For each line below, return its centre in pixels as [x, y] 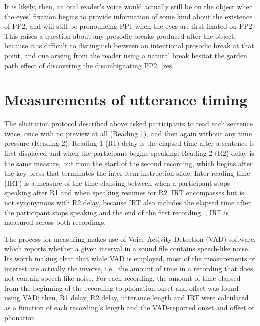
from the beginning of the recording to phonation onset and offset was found [121, 288]
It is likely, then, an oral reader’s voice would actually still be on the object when [129, 6]
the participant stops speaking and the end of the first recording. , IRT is [116, 212]
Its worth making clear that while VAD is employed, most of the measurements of [130, 258]
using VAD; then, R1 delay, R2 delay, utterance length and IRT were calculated [126, 298]
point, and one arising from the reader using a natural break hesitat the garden [126, 55]
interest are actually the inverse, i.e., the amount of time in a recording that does [129, 268]
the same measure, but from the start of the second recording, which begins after [128, 163]
